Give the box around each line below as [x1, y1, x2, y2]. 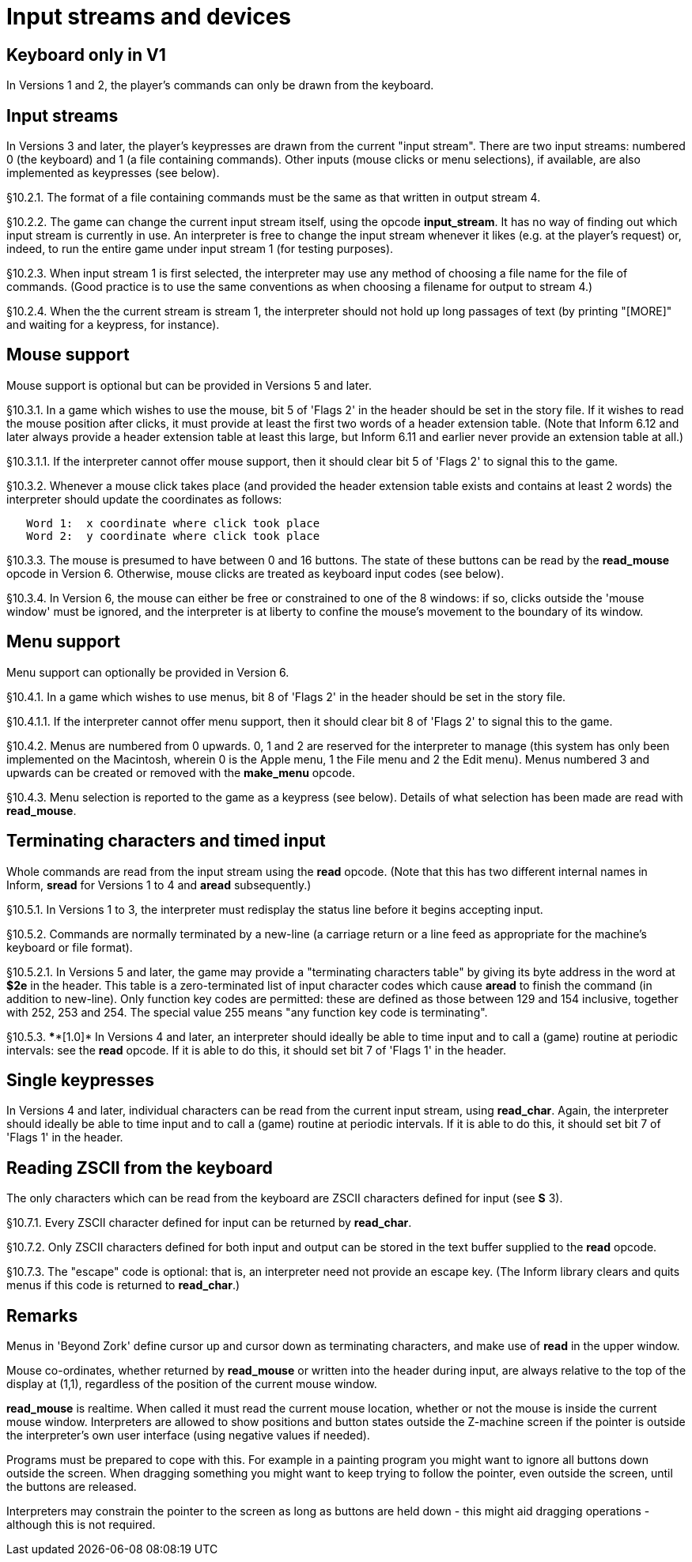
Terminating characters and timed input [6, 831, 326, 851]
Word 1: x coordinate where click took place [26, 516, 320, 530]
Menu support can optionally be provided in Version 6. [6, 665, 289, 679]
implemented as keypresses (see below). [6, 166, 220, 180]
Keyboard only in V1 [6, 44, 166, 65]
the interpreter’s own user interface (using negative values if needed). [6, 1428, 370, 1443]
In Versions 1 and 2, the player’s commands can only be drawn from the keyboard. [6, 78, 434, 92]
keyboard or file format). [6, 940, 133, 954]
